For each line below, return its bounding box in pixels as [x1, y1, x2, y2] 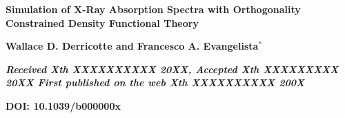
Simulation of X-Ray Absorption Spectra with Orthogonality [6, 2, 301, 16]
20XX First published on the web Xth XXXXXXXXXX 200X [6, 75, 305, 90]
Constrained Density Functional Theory [6, 15, 199, 30]
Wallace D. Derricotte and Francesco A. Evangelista [6, 39, 259, 53]
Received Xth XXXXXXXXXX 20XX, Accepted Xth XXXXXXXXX [6, 61, 339, 76]
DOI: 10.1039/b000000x [6, 98, 121, 112]
